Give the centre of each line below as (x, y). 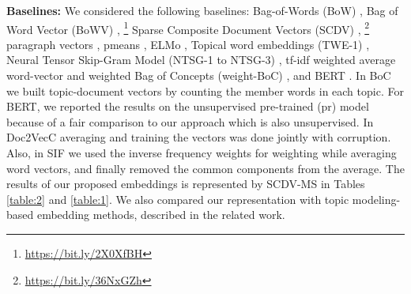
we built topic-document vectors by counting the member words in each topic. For (205, 90)
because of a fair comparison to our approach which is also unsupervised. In (190, 121)
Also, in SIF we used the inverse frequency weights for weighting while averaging (202, 153)
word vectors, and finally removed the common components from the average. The (205, 168)
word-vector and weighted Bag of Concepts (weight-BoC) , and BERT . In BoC (199, 75)
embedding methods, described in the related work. (161, 215)
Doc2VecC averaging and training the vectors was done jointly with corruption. (199, 137)
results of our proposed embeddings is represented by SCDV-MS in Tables (186, 184)
